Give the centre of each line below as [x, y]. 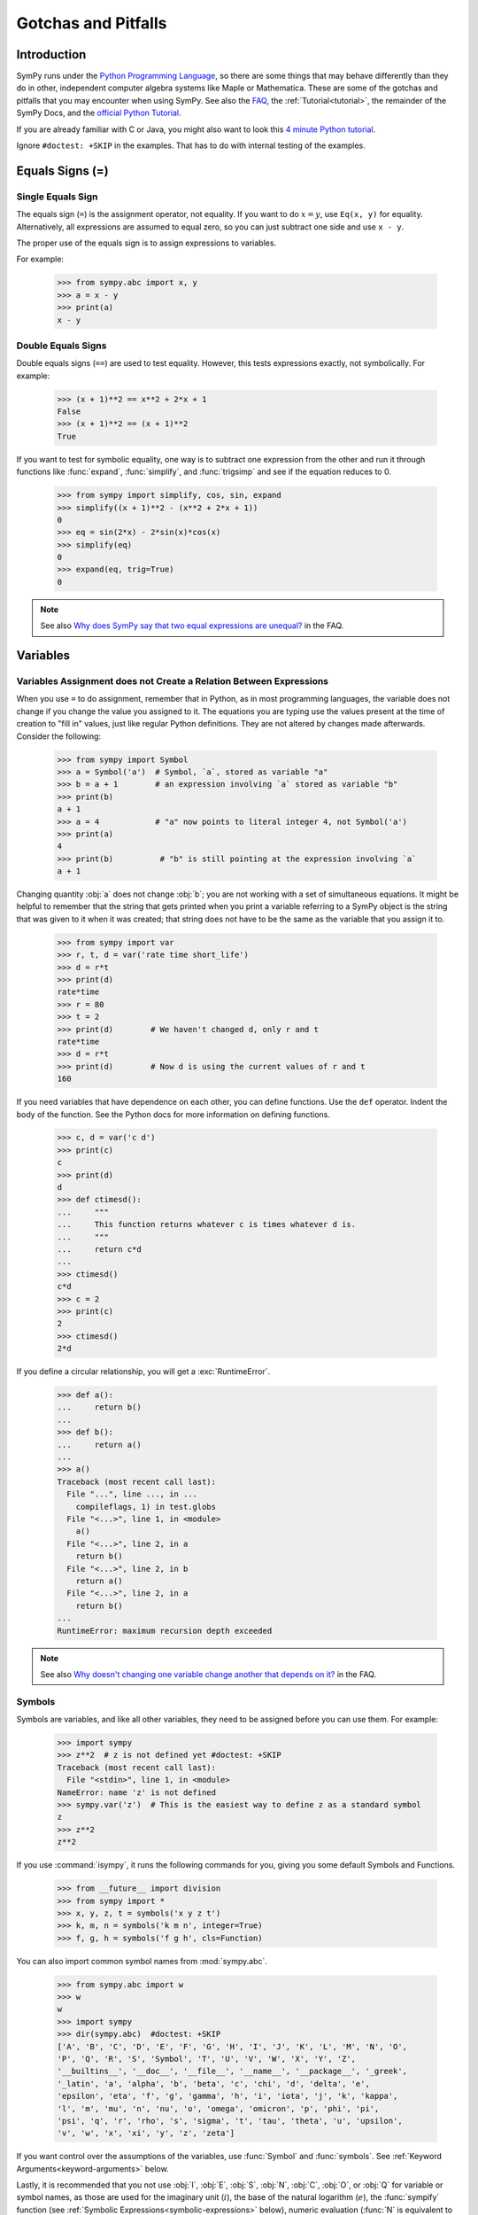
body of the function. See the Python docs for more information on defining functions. [173, 1114]
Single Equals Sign [57, 197]
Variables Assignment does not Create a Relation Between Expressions [173, 681]
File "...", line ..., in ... [132, 1494]
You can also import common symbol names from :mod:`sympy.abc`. [142, 1961]
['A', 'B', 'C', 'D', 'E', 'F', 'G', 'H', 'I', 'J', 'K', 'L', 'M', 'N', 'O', [232, 2046]
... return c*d [99, 1249]
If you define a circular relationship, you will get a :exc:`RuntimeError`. [143, 1372]
